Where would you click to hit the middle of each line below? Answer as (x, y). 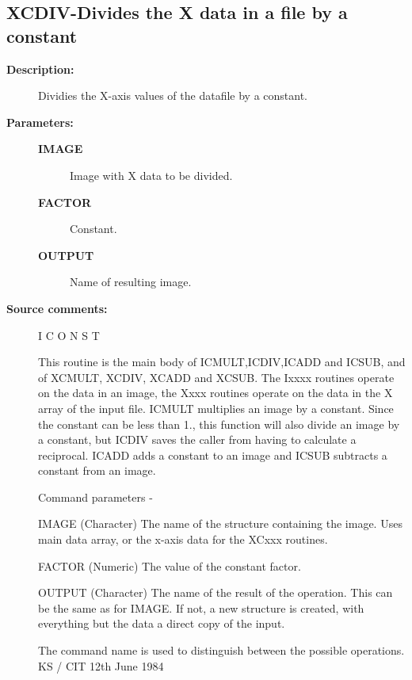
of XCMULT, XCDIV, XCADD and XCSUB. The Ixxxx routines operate (216, 377)
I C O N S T (69, 335)
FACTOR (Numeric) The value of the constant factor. (170, 565)
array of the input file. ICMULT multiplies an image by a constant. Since (216, 408)
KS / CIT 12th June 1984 (101, 665)
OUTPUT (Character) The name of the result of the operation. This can (216, 592)
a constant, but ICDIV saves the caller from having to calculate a (197, 439)
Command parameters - (95, 497)
